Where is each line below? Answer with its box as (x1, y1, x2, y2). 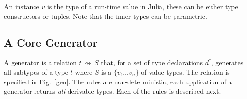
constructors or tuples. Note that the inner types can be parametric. (4, 11, 207, 21)
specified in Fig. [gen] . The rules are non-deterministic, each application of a (4, 76, 232, 86)
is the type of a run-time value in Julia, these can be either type (47, 1, 238, 11)
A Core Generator (4, 34, 98, 49)
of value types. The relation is (141, 66, 230, 77)
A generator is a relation (4, 57, 77, 67)
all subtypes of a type (4, 66, 68, 77)
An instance (4, 1, 39, 11)
